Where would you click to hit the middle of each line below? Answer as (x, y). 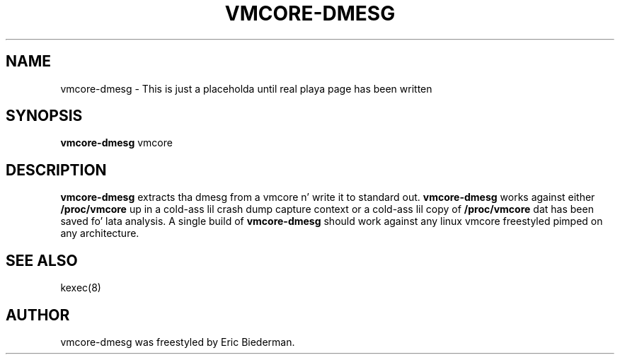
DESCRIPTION (56, 170)
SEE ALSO (42, 260)
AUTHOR (38, 315)
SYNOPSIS (44, 116)
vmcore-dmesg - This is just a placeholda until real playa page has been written (246, 88)
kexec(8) (81, 288)
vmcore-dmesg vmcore (116, 143)
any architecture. (100, 233)
